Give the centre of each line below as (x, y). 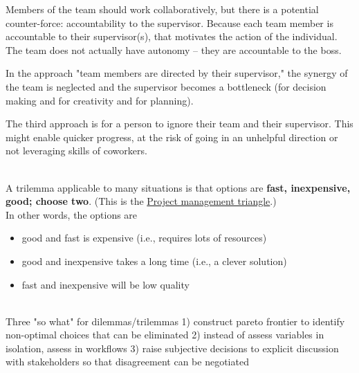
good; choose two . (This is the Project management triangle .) (141, 201)
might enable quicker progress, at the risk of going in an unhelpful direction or (172, 137)
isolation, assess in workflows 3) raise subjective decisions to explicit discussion (172, 348)
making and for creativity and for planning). (100, 100)
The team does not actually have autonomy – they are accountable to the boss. (174, 49)
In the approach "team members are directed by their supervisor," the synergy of (177, 73)
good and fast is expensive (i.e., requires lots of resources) (144, 238)
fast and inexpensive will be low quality (105, 284)
